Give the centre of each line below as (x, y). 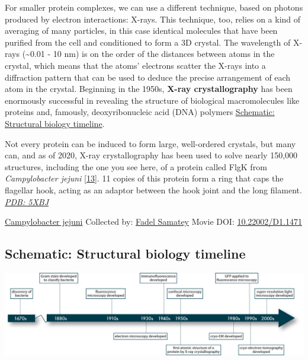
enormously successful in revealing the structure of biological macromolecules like (152, 100)
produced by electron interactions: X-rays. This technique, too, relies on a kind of (153, 19)
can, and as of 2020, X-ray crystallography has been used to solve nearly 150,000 (151, 155)
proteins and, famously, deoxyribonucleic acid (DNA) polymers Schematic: (140, 112)
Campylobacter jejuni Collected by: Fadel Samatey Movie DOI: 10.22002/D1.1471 (153, 222)
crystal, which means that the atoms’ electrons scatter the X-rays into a (135, 65)
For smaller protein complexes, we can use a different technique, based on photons (154, 7)
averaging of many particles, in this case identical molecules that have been (141, 31)
